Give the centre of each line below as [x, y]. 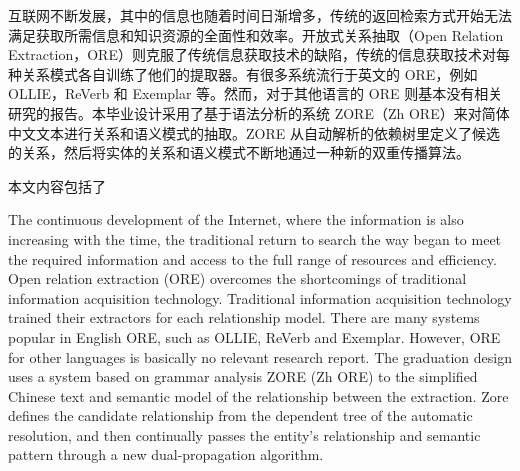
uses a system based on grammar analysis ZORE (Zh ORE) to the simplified [243, 376]
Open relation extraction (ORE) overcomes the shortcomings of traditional [237, 278]
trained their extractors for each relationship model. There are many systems [244, 317]
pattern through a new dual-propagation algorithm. [166, 454]
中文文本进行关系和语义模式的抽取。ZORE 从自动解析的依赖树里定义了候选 [254, 132]
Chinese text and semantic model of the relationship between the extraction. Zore [258, 395]
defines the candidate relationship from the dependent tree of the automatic [240, 415]
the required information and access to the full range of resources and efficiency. [252, 258]
